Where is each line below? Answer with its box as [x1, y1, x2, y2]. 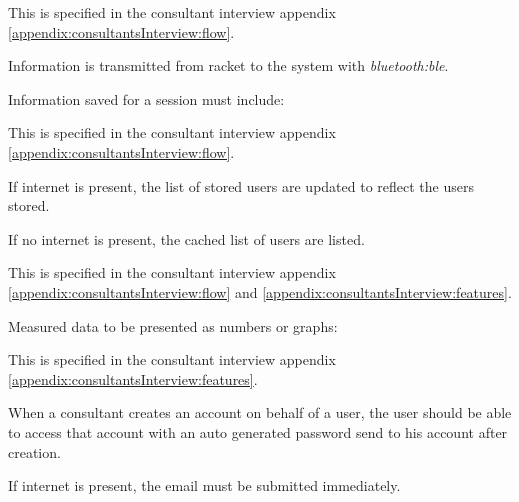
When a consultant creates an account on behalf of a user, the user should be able [8, 402, 512, 423]
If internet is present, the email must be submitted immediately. [8, 475, 401, 496]
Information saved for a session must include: [8, 88, 285, 109]
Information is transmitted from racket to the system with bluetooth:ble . [8, 55, 449, 76]
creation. [8, 441, 61, 462]
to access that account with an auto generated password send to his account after [8, 421, 508, 442]
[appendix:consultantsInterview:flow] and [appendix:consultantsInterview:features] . [8, 281, 512, 302]
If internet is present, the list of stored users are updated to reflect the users [8, 175, 474, 196]
